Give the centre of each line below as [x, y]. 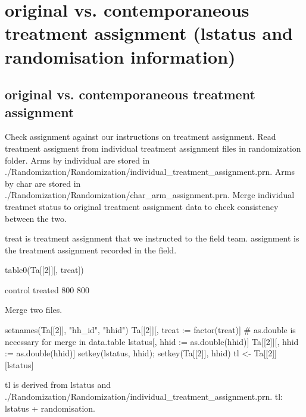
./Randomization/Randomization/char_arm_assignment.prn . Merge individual [150, 195]
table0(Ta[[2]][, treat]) [44, 270]
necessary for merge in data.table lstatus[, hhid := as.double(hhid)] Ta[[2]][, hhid [152, 341]
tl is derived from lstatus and [58, 385]
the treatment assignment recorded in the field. [91, 250]
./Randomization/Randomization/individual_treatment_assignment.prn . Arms [150, 172]
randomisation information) [120, 56]
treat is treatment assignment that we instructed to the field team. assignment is [152, 238]
